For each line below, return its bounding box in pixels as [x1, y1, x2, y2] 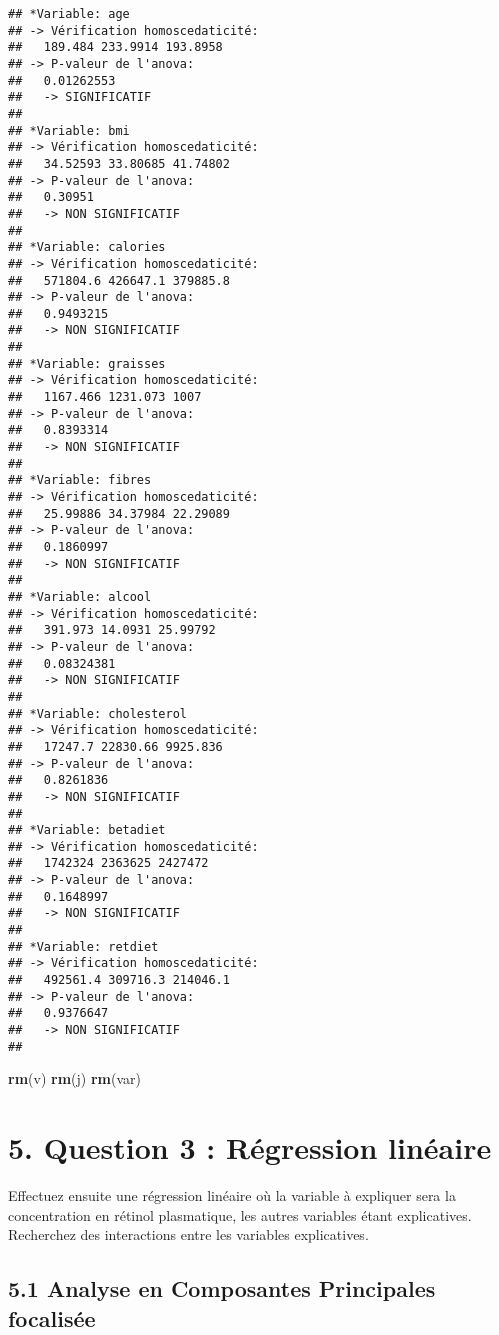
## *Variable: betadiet [8, 823, 166, 838]
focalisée [8, 1302, 96, 1333]
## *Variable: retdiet [8, 939, 159, 954]
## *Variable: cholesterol [8, 706, 187, 721]
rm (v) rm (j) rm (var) [8, 1068, 141, 1089]
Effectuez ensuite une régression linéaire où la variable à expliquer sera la [8, 1185, 456, 1206]
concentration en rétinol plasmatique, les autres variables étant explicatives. [8, 1204, 472, 1225]
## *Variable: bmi [8, 123, 130, 138]
